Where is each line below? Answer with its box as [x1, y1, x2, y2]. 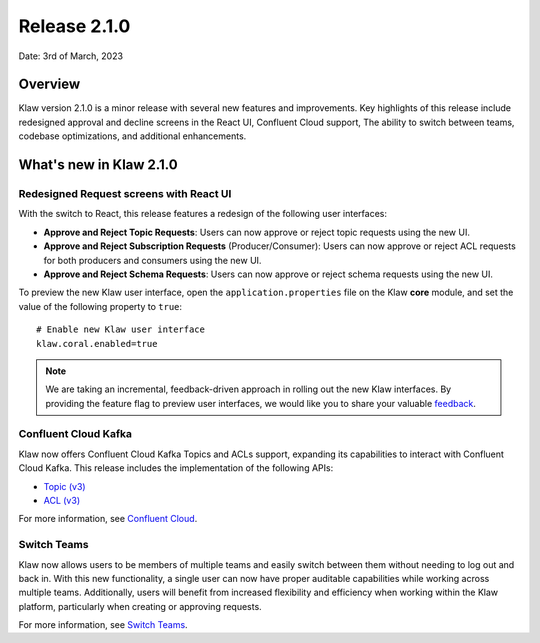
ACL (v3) [43, 495, 80, 506]
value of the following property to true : [18, 300, 183, 312]
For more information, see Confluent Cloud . [18, 513, 198, 525]
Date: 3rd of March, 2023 [18, 50, 124, 62]
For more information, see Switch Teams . [18, 619, 189, 631]
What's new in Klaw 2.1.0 [18, 156, 179, 174]
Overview [18, 76, 81, 93]
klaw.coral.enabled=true [36, 338, 158, 349]
